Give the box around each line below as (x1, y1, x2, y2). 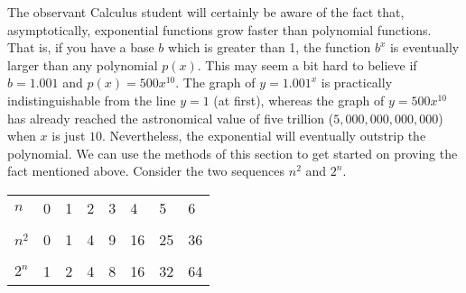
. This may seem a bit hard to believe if (197, 55, 417, 74)
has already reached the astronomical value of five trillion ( (7, 108, 334, 127)
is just (51, 126, 86, 145)
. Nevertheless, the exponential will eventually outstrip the (102, 126, 426, 145)
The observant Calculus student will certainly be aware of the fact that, (7, 3, 405, 21)
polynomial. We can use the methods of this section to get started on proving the (7, 143, 458, 162)
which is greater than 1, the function (168, 38, 371, 57)
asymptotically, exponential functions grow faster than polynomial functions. (7, 20, 432, 39)
